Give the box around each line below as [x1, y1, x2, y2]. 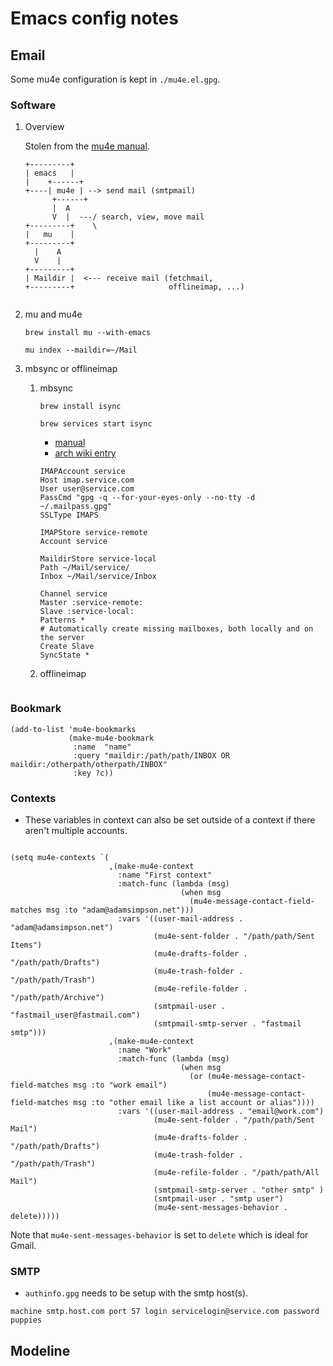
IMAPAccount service [39, 467, 126, 477]
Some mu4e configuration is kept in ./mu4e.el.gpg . [10, 73, 221, 85]
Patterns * [39, 615, 86, 626]
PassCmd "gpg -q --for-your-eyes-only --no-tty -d [39, 493, 256, 503]
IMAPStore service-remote [39, 528, 148, 538]
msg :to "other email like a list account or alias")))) [73, 1097, 315, 1107]
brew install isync [39, 402, 122, 412]
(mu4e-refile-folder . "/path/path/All [153, 1167, 320, 1177]
